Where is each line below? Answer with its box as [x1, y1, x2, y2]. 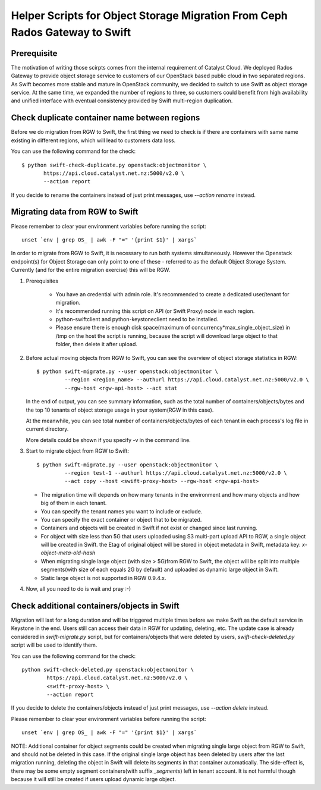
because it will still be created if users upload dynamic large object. [11, 776, 177, 783]
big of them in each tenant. [40, 500, 107, 507]
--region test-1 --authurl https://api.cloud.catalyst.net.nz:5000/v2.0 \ [64, 469, 288, 476]
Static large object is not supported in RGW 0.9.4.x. [40, 574, 166, 581]
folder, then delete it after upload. [55, 341, 138, 348]
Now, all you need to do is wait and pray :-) [26, 585, 131, 592]
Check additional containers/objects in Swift [11, 601, 180, 611]
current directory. [26, 425, 69, 432]
